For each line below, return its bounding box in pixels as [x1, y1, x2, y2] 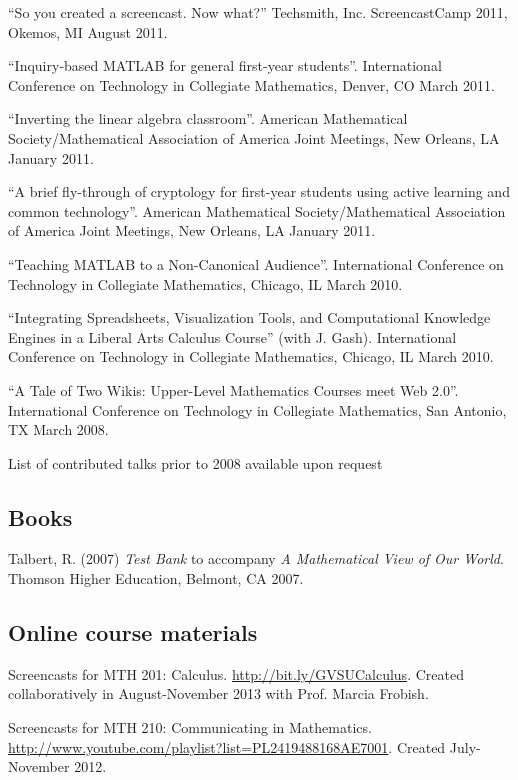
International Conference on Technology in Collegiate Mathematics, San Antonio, [8, 399, 507, 420]
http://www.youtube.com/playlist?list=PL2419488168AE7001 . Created [8, 736, 446, 757]
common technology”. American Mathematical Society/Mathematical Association [8, 200, 506, 221]
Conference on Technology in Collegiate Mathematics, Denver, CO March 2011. [8, 74, 495, 95]
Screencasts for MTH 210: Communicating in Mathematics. [8, 717, 372, 738]
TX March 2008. [8, 419, 109, 440]
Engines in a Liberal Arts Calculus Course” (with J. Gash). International [8, 326, 457, 347]
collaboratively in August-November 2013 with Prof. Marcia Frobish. [8, 683, 429, 704]
